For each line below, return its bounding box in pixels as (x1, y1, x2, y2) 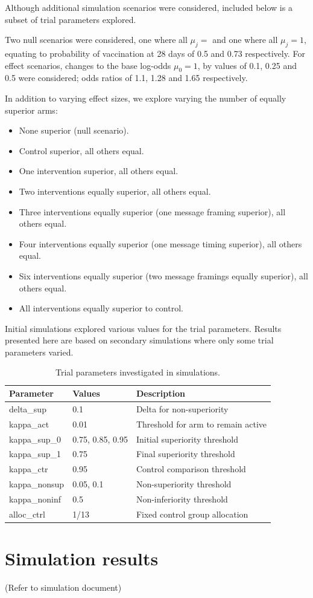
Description (136, 387, 185, 400)
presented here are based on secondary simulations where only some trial (5, 334, 274, 346)
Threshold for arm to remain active (136, 417, 267, 430)
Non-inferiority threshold (136, 492, 228, 505)
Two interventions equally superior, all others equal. (19, 184, 211, 197)
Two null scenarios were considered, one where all (5, 33, 188, 46)
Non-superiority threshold (136, 478, 232, 490)
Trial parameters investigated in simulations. (55, 366, 221, 379)
